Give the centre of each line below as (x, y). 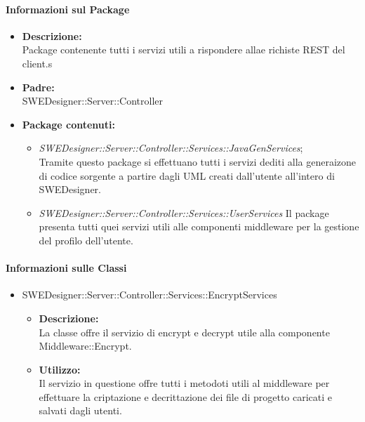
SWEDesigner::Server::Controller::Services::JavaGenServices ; (171, 148)
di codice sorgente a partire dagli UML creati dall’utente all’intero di (187, 175)
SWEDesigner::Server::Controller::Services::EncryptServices (150, 295)
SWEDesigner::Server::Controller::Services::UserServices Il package (184, 212)
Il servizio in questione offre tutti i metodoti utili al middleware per (184, 383)
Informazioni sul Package (68, 9)
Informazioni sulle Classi (66, 268)
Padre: (38, 87)
